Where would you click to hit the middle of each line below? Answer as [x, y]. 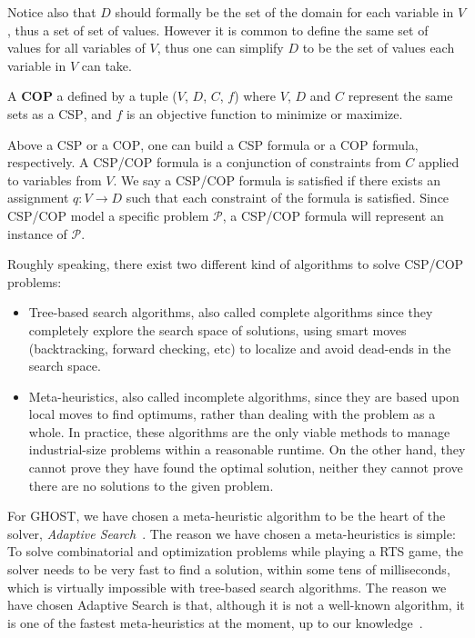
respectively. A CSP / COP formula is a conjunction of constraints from [204, 162]
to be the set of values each [379, 48]
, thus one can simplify [220, 48]
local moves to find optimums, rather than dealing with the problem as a [232, 414]
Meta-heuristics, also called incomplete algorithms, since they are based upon [244, 396]
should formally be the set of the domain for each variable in [284, 12]
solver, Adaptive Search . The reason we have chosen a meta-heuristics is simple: [232, 533]
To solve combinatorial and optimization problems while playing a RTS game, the [235, 551]
